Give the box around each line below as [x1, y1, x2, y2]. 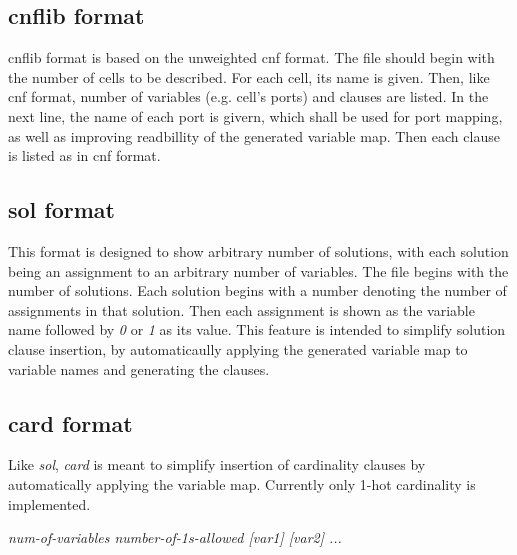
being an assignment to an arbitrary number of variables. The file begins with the [8, 260, 509, 281]
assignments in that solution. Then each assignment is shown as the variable [8, 299, 475, 320]
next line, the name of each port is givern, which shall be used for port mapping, [8, 105, 503, 126]
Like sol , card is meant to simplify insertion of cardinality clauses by [8, 454, 426, 475]
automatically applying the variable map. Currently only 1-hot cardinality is [8, 473, 476, 494]
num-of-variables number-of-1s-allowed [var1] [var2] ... [8, 527, 342, 548]
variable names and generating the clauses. [8, 358, 270, 379]
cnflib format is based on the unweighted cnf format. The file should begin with [8, 47, 495, 68]
